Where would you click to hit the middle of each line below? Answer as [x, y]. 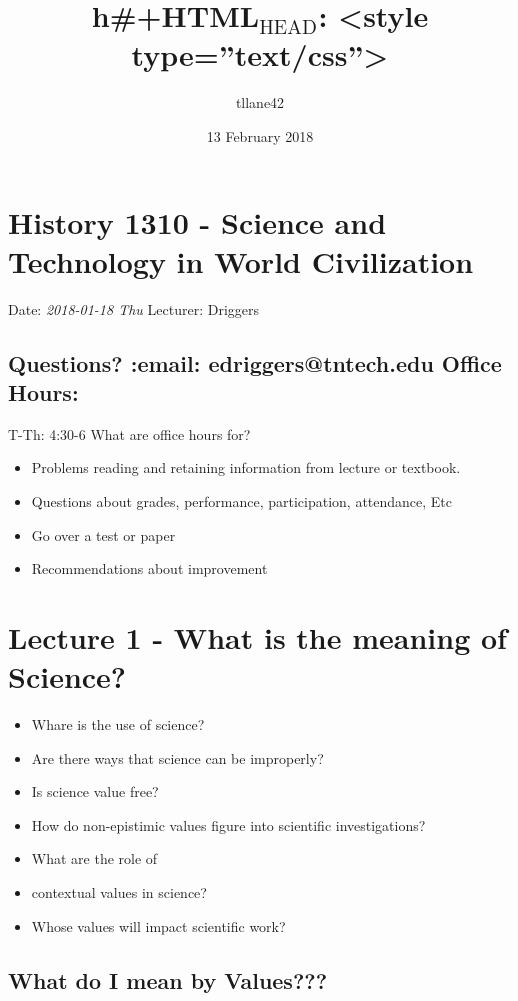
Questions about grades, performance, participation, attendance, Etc [242, 501]
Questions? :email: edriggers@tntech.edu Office [255, 362]
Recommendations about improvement [149, 568]
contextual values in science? [119, 892]
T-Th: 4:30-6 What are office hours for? [129, 433]
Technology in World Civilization [241, 260]
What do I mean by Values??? [168, 979]
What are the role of [94, 858]
